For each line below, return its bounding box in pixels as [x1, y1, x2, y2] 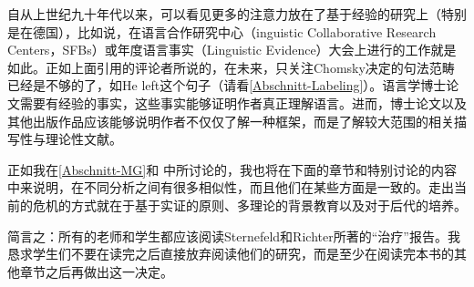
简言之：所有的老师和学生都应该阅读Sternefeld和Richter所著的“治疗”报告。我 [7, 226, 460, 245]
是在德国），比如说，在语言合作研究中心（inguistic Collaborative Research [7, 22, 437, 41]
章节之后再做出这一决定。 [19, 261, 173, 281]
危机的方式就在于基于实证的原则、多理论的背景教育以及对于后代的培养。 [32, 195, 467, 214]
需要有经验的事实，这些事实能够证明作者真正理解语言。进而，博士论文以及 [19, 93, 467, 112]
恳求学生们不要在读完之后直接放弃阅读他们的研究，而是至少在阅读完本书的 [7, 244, 454, 263]
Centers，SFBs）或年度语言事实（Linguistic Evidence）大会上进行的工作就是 [7, 40, 457, 59]
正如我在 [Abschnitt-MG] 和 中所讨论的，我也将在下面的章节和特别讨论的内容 [7, 159, 457, 179]
